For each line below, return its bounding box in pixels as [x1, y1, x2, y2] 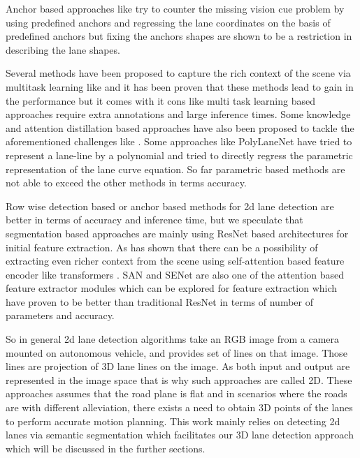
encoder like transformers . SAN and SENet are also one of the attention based [6, 267, 345, 281]
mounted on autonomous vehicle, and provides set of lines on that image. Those [6, 345, 347, 360]
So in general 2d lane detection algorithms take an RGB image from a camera [6, 332, 340, 346]
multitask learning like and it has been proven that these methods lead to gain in [6, 79, 354, 94]
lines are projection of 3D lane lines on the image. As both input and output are [6, 359, 350, 374]
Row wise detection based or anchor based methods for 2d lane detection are [6, 198, 334, 213]
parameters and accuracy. [6, 308, 115, 323]
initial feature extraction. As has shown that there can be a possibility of [6, 239, 318, 254]
